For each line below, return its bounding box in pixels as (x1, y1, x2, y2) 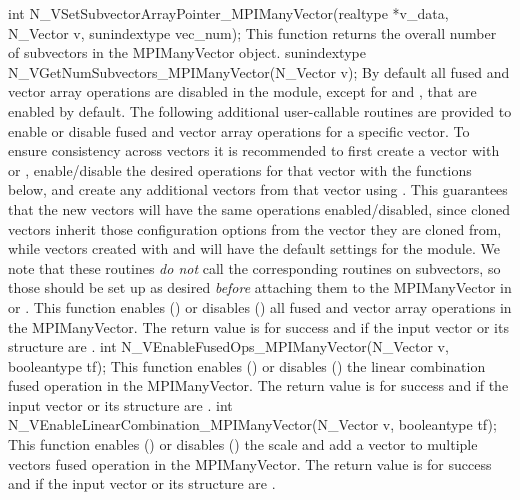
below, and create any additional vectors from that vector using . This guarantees (8, 179, 508, 200)
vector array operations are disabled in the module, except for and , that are (8, 81, 477, 102)
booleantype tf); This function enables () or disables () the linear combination (8, 355, 486, 376)
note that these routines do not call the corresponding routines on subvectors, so (8, 257, 501, 278)
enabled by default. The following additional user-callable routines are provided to (8, 100, 512, 121)
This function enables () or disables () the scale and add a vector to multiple (8, 434, 478, 455)
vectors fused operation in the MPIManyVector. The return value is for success (8, 453, 492, 474)
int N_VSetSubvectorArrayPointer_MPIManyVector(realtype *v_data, (8, 3, 449, 23)
